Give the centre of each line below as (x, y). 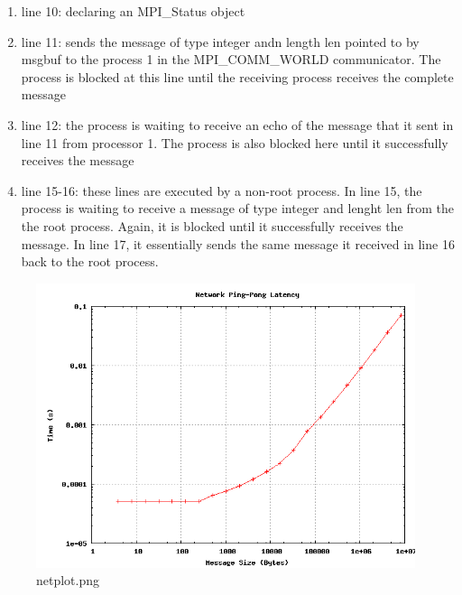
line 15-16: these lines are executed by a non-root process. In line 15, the (222, 190)
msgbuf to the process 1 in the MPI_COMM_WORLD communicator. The (231, 59)
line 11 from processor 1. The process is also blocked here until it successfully (235, 142)
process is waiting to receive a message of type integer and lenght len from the (237, 208)
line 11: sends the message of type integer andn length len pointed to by (220, 41)
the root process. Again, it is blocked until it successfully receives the (212, 225)
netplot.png (68, 580)
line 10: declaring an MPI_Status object (133, 11)
